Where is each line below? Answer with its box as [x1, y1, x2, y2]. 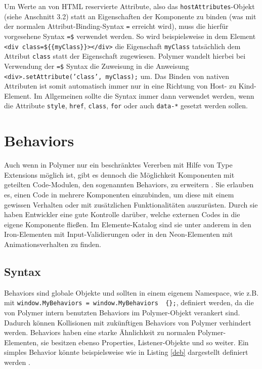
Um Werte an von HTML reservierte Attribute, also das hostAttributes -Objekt [4, 1, 255, 11]
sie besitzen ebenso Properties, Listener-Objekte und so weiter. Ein [40, 337, 249, 347]
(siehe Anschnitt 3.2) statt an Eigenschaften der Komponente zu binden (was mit [4, 11, 256, 21]
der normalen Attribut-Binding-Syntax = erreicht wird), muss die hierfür [4, 21, 229, 31]
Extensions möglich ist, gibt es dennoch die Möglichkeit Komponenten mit [4, 169, 235, 180]
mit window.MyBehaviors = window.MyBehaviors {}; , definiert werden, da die [4, 297, 254, 308]
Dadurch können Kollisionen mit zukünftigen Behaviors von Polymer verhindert [4, 317, 251, 327]
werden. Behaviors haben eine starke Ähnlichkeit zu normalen [4, 327, 196, 338]
